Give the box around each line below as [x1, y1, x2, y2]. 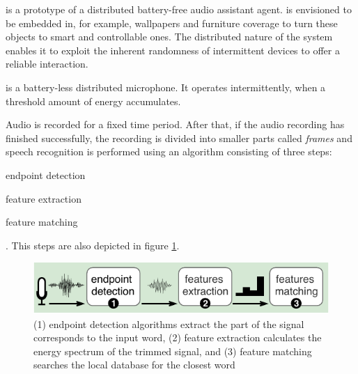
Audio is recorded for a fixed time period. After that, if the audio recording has [6, 117, 345, 132]
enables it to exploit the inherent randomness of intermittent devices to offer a [6, 42, 340, 57]
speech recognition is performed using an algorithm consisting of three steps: [6, 144, 332, 159]
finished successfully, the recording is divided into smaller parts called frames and [6, 130, 352, 145]
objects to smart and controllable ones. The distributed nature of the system [6, 29, 333, 44]
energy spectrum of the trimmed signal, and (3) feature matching [33, 343, 312, 358]
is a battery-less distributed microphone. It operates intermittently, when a [6, 79, 326, 94]
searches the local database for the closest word [33, 357, 235, 372]
